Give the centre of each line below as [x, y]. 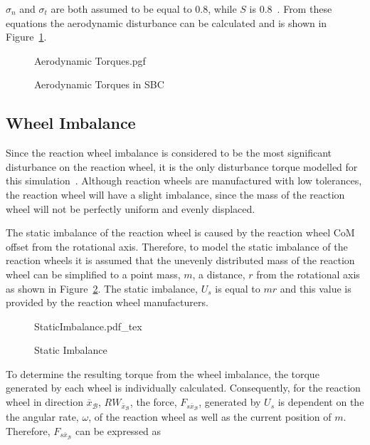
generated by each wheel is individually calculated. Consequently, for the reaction [183, 388]
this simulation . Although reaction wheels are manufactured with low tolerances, [184, 180]
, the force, [153, 402]
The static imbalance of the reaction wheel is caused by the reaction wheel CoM [180, 232]
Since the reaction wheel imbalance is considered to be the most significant [169, 153]
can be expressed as [118, 430]
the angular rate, [42, 417]
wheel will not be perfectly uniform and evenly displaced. [131, 208]
